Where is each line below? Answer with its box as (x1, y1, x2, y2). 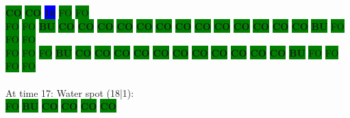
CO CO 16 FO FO (5, 5, 89, 19)
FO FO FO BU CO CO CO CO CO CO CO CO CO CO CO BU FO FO (5, 45, 339, 59)
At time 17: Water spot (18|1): (5, 85, 134, 100)
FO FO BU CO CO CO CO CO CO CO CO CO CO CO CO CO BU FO (5, 18, 345, 33)
